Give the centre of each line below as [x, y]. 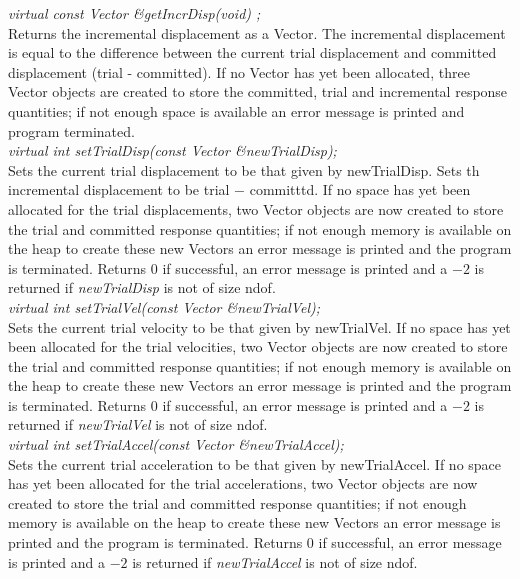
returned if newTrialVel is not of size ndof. [138, 424]
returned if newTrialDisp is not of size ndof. [142, 287]
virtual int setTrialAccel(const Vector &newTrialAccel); [176, 444]
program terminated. [71, 130]
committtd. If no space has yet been [360, 189]
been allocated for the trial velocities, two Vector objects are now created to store [258, 346]
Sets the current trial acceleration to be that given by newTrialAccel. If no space [255, 463]
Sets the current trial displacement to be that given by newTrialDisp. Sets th [244, 169]
